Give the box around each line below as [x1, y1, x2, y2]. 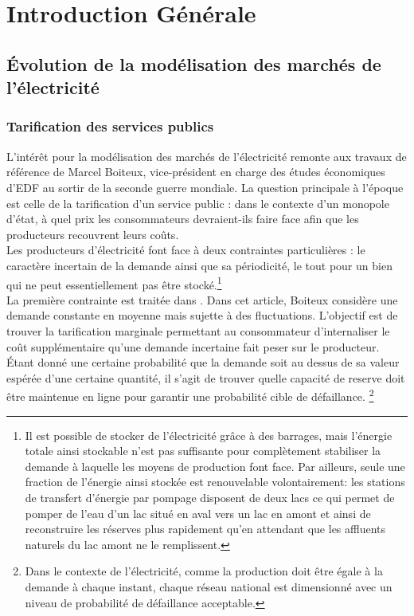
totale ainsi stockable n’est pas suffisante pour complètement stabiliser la [25, 442, 381, 459]
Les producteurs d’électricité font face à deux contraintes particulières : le [6, 241, 365, 258]
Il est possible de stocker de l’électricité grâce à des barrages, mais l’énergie [25, 426, 393, 443]
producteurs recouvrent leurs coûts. [6, 226, 179, 242]
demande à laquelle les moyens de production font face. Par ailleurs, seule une [25, 457, 405, 474]
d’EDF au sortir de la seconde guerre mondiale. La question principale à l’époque [6, 179, 404, 195]
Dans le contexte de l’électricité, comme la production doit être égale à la [25, 563, 383, 579]
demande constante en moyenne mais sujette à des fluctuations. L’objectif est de [6, 307, 398, 324]
